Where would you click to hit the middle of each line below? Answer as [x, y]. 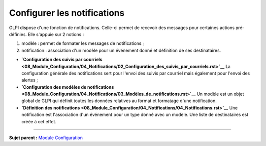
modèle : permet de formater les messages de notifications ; [83, 43]
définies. [18, 34]
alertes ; [30, 80]
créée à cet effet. [39, 121]
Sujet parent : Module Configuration [46, 138]
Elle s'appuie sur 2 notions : [56, 34]
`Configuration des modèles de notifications [68, 87]
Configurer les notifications [67, 13]
